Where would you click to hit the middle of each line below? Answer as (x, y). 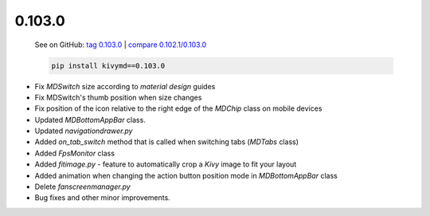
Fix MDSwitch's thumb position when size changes (118, 97)
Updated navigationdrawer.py (84, 131)
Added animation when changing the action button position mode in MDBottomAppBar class (186, 175)
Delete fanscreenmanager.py (82, 187)
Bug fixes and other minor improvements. (102, 198)
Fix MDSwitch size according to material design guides (125, 86)
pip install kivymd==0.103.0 (108, 65)
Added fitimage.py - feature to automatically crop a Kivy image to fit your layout (166, 164)
